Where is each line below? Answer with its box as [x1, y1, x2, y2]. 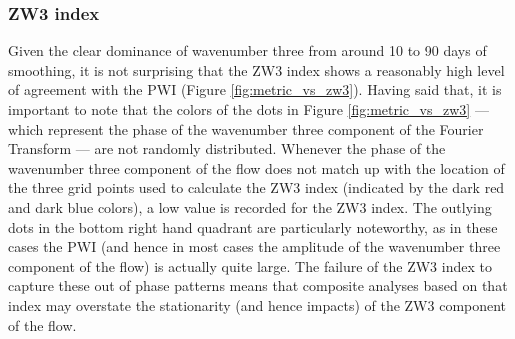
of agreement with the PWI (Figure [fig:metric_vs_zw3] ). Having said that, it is [8, 79, 502, 100]
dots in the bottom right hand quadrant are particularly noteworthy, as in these [8, 216, 498, 237]
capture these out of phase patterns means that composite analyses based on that [8, 275, 508, 296]
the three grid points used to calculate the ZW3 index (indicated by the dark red [8, 177, 505, 198]
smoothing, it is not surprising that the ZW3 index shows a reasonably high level [8, 59, 505, 80]
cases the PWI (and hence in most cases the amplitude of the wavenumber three [8, 236, 501, 257]
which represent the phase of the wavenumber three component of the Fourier [8, 118, 484, 139]
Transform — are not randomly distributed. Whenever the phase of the [8, 138, 446, 159]
